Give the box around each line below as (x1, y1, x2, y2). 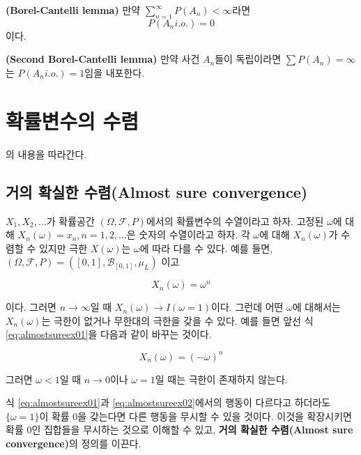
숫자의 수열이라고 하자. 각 (139, 227, 250, 242)
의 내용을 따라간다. (6, 146, 87, 161)
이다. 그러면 (6, 300, 56, 314)
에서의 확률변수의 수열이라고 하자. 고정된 (146, 213, 324, 228)
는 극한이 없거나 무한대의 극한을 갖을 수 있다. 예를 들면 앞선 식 (41, 313, 314, 327)
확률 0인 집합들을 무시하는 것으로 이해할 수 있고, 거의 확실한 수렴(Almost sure (6, 422, 353, 437)
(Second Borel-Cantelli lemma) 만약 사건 (6, 52, 200, 66)
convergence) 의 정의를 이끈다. (6, 435, 141, 450)
